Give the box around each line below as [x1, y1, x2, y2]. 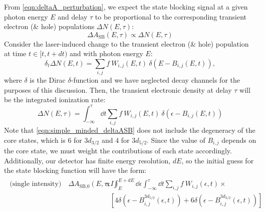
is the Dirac [30, 75, 66, 85]
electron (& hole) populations [4, 21, 95, 32]
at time [4, 48, 27, 59]
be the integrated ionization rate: [4, 94, 106, 105]
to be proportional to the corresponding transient [95, 11, 246, 22]
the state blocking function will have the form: [4, 165, 147, 175]
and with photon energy [70, 48, 143, 59]
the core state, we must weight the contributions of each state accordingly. [4, 145, 232, 155]
